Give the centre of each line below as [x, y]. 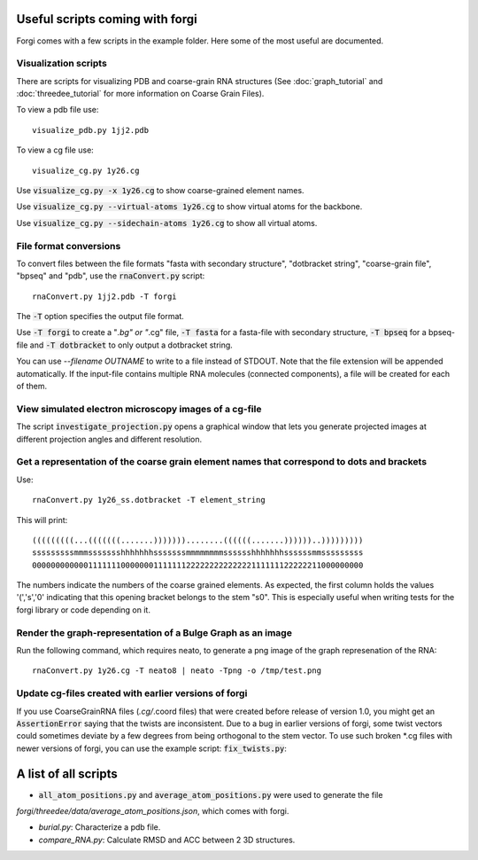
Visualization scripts [62, 64]
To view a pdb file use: [58, 110]
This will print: [42, 520]
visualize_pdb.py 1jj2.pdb [91, 130]
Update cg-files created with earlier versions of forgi [132, 693]
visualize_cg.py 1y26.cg [86, 170]
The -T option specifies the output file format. [100, 317]
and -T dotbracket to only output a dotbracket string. [131, 345]
